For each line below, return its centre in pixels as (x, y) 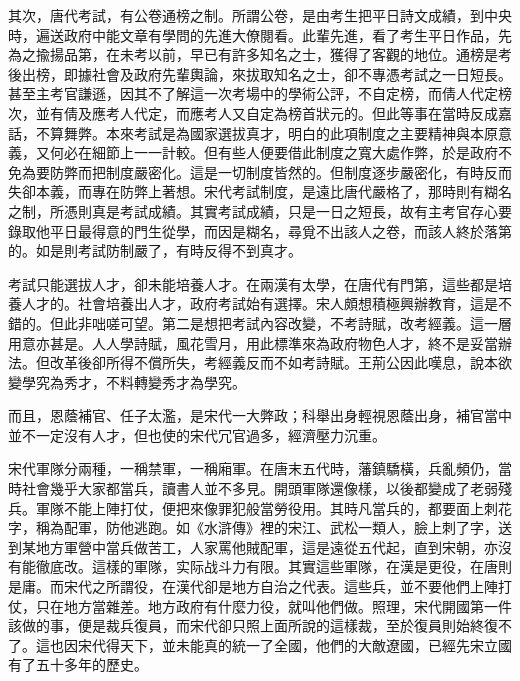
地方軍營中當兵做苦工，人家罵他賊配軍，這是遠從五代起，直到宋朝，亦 (266, 546)
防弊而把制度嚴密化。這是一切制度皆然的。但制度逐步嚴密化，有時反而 (280, 171)
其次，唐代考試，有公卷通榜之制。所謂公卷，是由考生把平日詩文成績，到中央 (260, 15)
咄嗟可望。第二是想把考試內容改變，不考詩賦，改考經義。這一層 (301, 322)
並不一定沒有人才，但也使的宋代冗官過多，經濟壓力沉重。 (197, 434)
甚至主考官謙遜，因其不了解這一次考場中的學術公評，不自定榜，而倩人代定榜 (260, 93)
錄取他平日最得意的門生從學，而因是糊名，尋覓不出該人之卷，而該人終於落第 (260, 230)
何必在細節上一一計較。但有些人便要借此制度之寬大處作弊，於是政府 (273, 152)
